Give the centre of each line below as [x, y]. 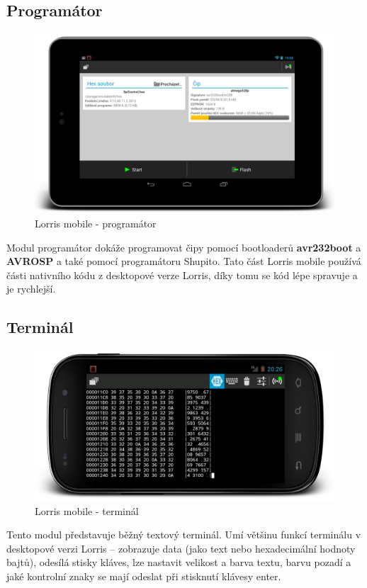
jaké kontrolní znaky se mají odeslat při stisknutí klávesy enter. [144, 576]
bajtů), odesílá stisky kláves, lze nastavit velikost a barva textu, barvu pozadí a [179, 562]
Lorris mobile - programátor [96, 224]
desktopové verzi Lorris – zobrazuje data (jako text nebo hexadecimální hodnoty [181, 548]
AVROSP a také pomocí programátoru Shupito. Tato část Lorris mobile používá [184, 261]
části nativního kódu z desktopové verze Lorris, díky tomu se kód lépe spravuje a [182, 275]
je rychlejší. [31, 289]
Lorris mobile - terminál [87, 510]
